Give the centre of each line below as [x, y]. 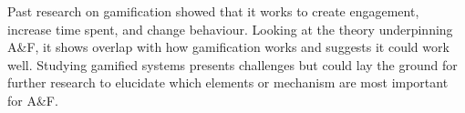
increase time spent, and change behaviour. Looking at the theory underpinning [230, 29]
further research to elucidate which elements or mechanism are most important [228, 82]
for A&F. [33, 100]
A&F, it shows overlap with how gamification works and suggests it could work [228, 47]
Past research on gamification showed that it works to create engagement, [213, 11]
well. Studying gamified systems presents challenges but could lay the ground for [232, 64]
